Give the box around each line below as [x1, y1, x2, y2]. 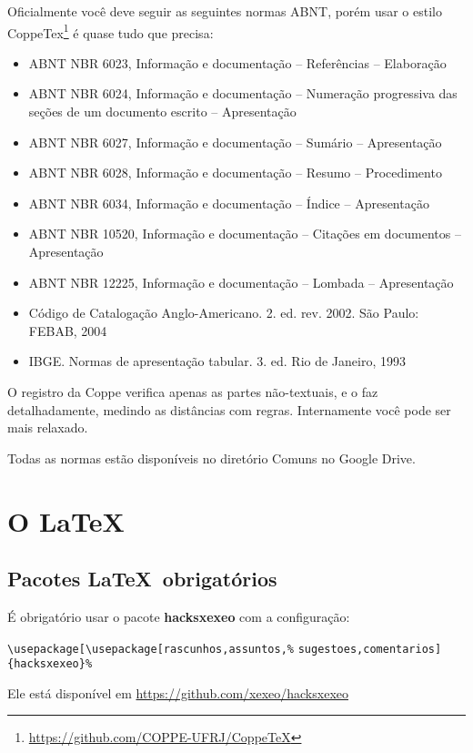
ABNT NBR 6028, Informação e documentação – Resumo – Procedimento [28, 163, 442, 182]
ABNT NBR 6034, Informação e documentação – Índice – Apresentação [28, 193, 429, 212]
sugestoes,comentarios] [297, 642, 442, 656]
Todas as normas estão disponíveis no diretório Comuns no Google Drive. [7, 448, 416, 467]
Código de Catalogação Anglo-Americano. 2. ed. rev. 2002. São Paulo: [28, 303, 419, 322]
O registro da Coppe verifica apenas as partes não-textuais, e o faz [7, 382, 378, 401]
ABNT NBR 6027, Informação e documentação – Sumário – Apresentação [28, 132, 442, 151]
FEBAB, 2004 [28, 321, 107, 340]
